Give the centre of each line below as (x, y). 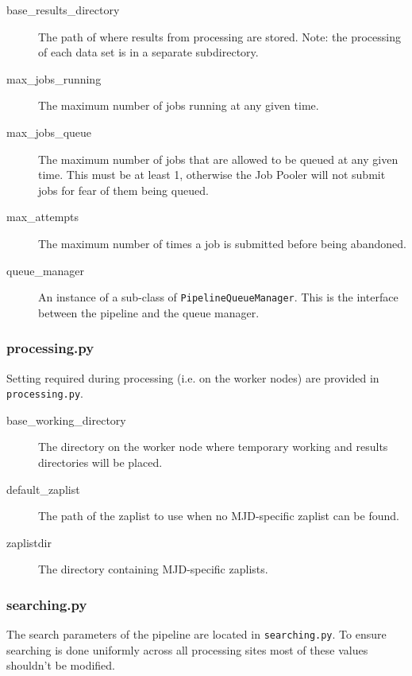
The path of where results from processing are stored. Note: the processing (219, 36)
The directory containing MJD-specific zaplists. (153, 569)
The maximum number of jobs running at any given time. (179, 105)
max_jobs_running (54, 78)
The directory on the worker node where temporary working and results (213, 447)
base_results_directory (63, 10)
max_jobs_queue (49, 132)
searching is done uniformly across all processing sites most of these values (187, 649)
